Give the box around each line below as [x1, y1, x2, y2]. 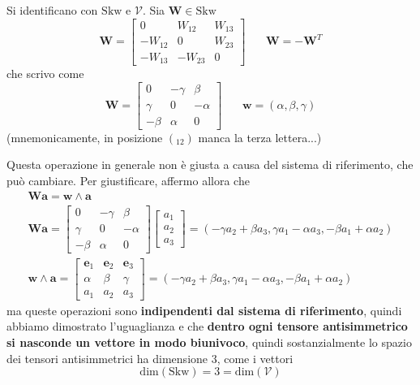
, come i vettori [216, 349, 294, 366]
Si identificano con [6, 2, 98, 18]
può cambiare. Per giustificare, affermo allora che [6, 171, 250, 188]
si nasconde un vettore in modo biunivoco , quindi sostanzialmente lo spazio [6, 333, 412, 350]
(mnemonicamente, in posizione [6, 128, 163, 145]
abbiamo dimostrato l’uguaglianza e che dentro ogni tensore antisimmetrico [6, 318, 408, 335]
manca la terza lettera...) [198, 128, 322, 145]
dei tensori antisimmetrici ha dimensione [6, 349, 208, 366]
